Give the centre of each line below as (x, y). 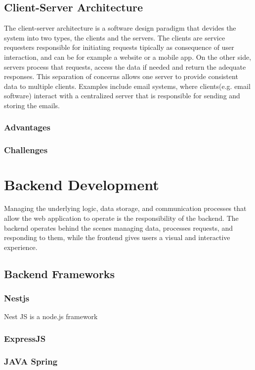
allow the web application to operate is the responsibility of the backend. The (121, 218)
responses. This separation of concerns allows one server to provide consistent (121, 76)
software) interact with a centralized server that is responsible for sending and (122, 96)
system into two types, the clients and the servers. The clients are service (115, 37)
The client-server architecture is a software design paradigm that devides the (120, 28)
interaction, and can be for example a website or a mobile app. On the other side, (128, 57)
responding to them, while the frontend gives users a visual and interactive (117, 237)
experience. (21, 247)
